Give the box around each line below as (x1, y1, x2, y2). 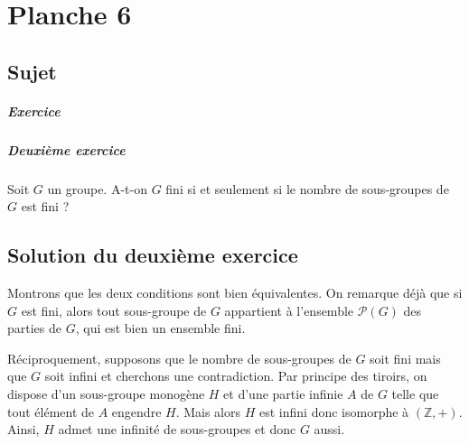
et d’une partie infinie (223, 384, 343, 403)
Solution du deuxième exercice (7, 241, 298, 269)
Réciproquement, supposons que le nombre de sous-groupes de (7, 348, 352, 367)
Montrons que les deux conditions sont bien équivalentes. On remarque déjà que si (7, 283, 463, 302)
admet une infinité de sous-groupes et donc (58, 420, 296, 439)
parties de (7, 319, 62, 338)
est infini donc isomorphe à (258, 402, 409, 421)
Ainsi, (7, 420, 40, 439)
